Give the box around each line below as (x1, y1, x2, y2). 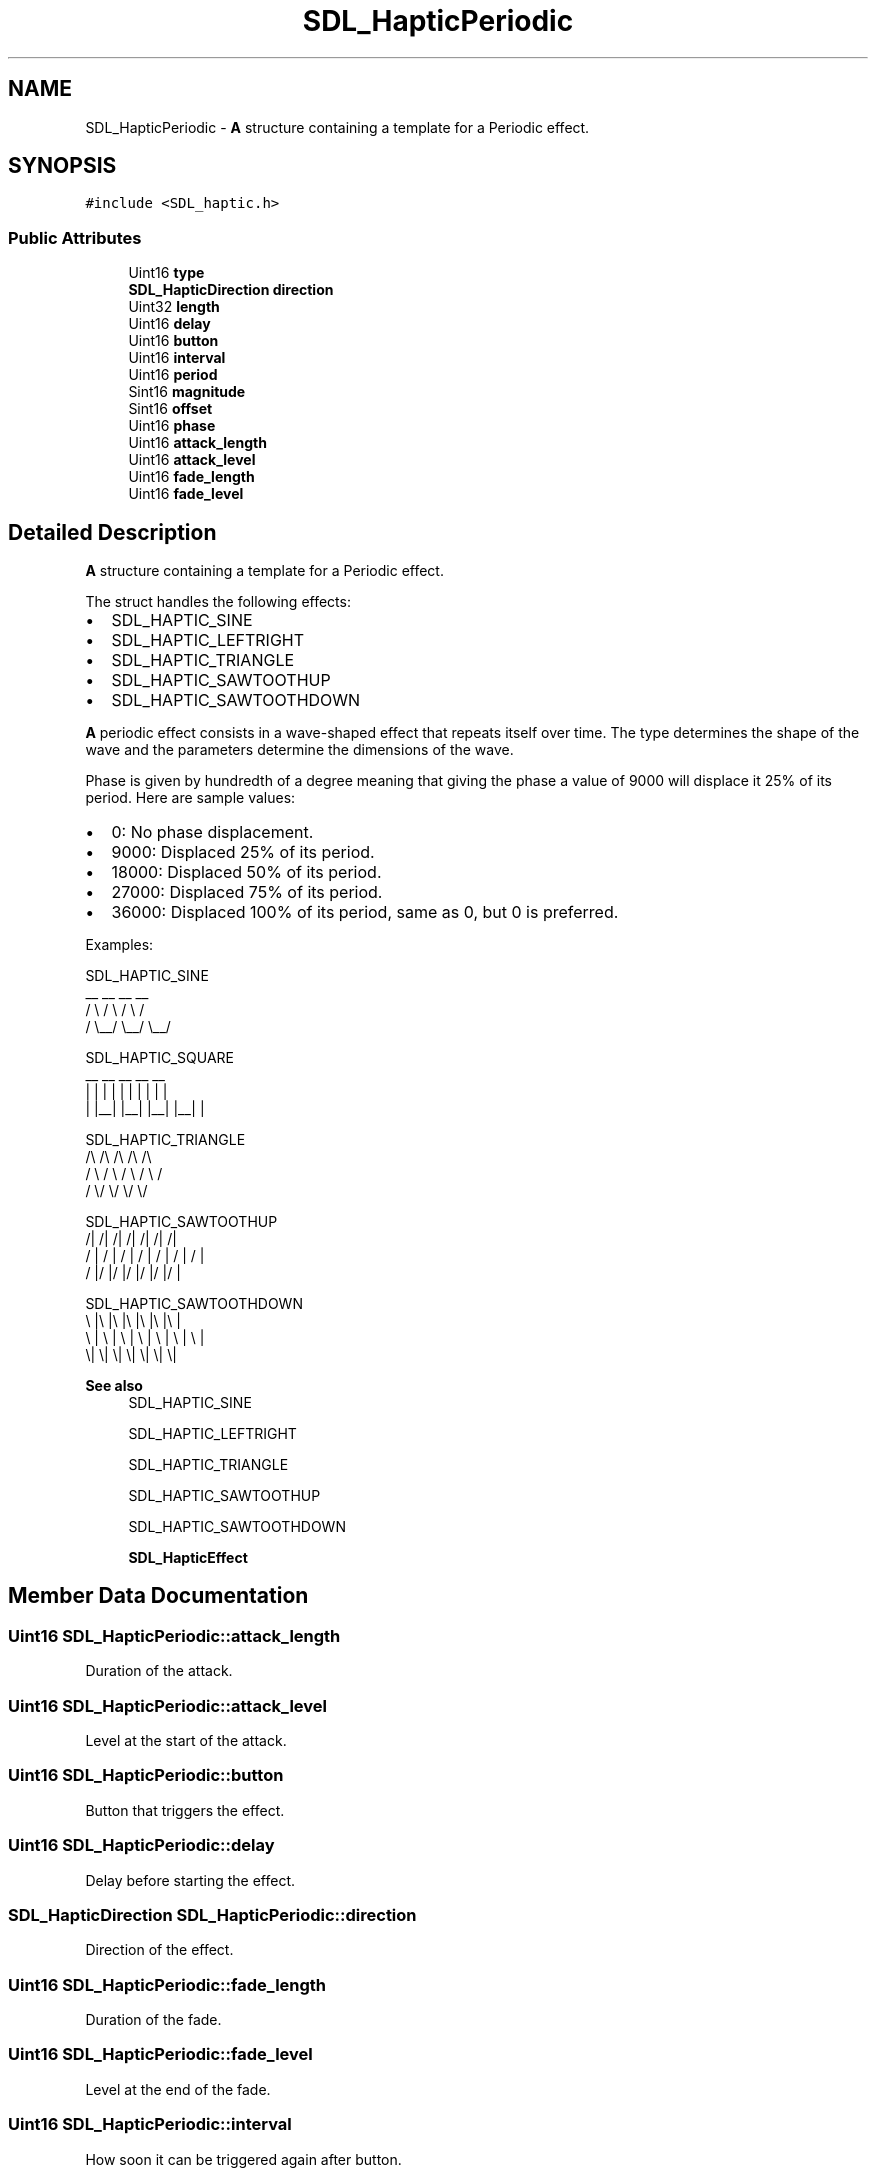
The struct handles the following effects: (85, 593, 351, 611)
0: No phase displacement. (111, 822, 314, 843)
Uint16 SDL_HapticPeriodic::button (8, 1765, 284, 1786)
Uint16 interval (128, 349, 226, 367)
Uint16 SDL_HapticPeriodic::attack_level (8, 1695, 327, 1716)
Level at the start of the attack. (85, 1732, 287, 1749)
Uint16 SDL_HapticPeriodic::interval (8, 2114, 292, 2135)
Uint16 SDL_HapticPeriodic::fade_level (8, 2044, 313, 2065)
